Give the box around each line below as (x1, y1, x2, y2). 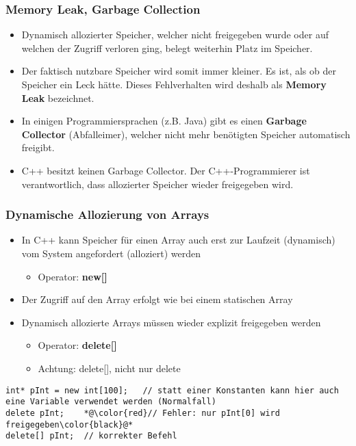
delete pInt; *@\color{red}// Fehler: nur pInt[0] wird (5, 408, 280, 418)
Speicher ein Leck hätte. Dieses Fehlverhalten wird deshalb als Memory (21, 77, 327, 91)
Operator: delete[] (38, 338, 117, 352)
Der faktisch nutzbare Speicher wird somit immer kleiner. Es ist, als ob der (21, 64, 336, 78)
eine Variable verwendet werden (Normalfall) (5, 397, 216, 407)
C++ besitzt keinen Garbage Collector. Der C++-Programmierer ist (21, 163, 310, 177)
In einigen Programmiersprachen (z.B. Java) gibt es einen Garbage (21, 114, 307, 128)
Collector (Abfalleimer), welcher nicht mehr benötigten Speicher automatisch (21, 127, 351, 141)
